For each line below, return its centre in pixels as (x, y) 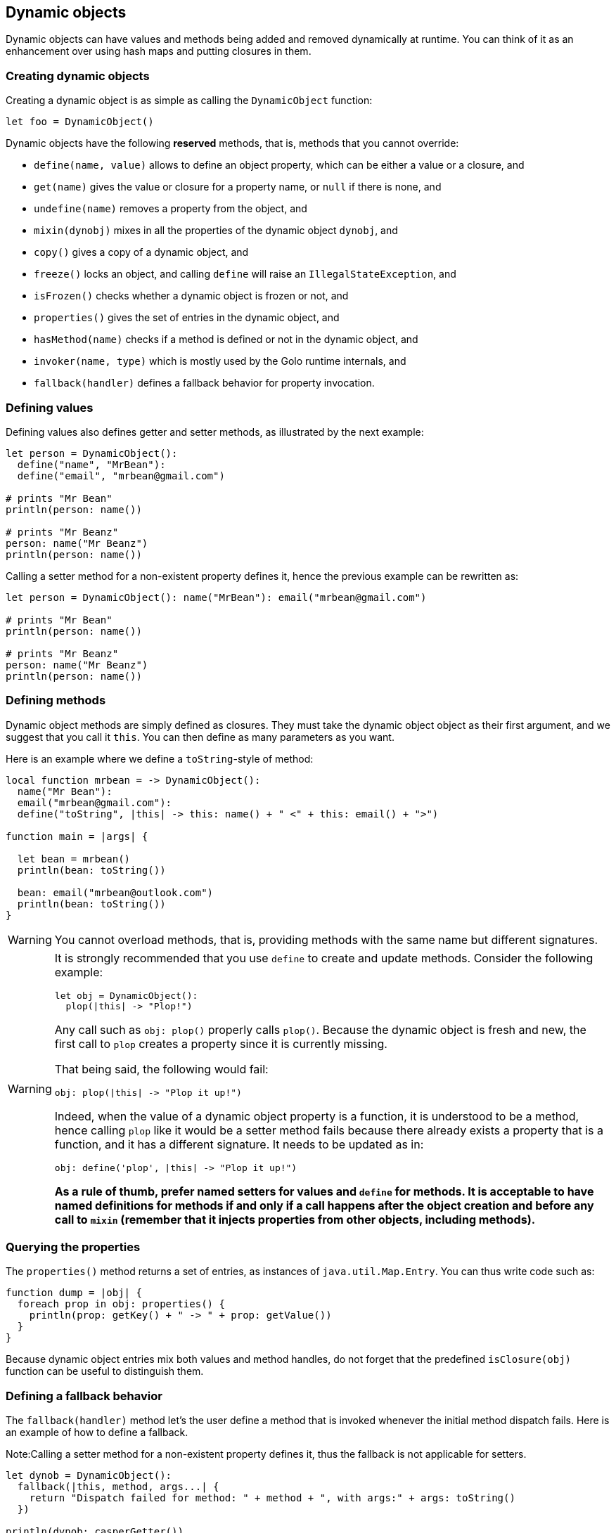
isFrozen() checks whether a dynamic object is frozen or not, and (191, 296)
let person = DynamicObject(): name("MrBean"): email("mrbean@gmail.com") (216, 597)
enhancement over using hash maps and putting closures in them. (159, 51)
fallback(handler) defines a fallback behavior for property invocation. (204, 383)
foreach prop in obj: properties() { (121, 1304)
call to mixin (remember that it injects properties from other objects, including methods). (295, 1219)
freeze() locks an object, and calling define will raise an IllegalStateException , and (245, 274)
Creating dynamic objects (78, 76)
